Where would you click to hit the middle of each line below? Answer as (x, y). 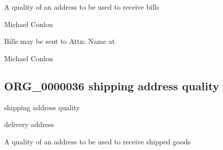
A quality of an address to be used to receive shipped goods (97, 141)
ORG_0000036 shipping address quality (112, 85)
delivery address (29, 124)
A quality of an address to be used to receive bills (82, 7)
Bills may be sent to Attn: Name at (60, 41)
